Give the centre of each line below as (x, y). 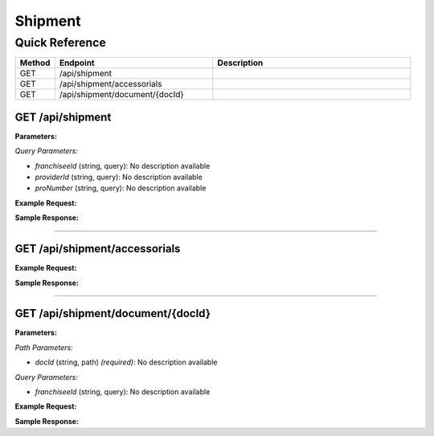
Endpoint (77, 63)
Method (35, 63)
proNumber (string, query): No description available (121, 188)
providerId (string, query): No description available (119, 177)
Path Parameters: (44, 347)
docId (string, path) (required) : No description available (126, 362)
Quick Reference (60, 43)
